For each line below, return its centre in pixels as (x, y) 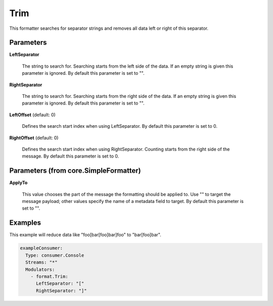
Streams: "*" (41, 262)
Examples (25, 223)
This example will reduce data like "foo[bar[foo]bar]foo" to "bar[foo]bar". (85, 235)
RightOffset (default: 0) (34, 138)
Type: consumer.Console (55, 255)
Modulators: (40, 269)
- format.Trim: (49, 276)
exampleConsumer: (41, 248)
